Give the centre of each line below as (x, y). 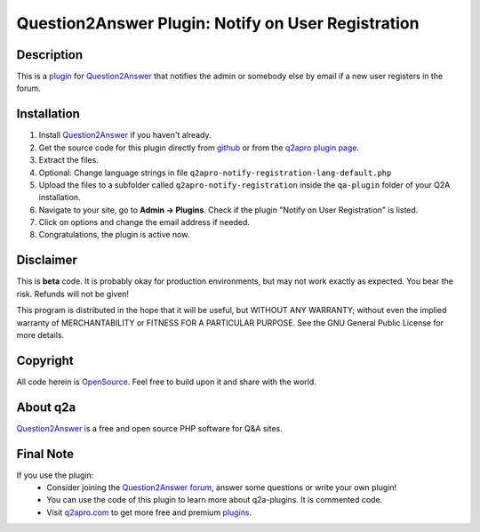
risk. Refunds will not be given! (72, 294)
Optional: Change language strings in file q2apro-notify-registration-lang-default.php (215, 173)
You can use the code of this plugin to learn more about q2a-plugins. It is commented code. (215, 500)
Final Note (45, 454)
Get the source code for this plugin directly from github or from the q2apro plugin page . (199, 148)
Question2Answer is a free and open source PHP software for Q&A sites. (150, 428)
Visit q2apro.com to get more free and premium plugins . (149, 512)
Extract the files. (69, 160)
